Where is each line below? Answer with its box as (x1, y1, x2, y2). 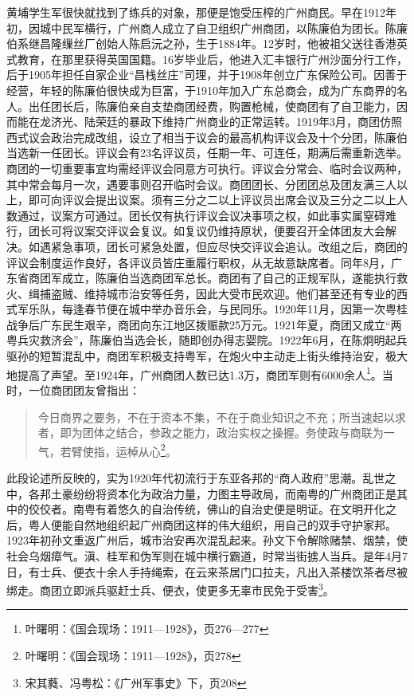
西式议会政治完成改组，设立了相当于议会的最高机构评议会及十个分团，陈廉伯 (6, 128, 408, 145)
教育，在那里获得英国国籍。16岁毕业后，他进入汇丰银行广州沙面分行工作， (17, 50, 408, 67)
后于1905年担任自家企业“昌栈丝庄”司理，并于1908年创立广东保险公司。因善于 (6, 66, 408, 83)
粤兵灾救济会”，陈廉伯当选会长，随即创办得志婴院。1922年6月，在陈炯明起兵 (6, 332, 408, 348)
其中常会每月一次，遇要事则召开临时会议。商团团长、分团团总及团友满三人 (6, 175, 396, 192)
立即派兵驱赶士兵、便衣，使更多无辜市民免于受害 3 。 (61, 580, 334, 598)
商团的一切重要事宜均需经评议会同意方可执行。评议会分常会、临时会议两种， (6, 159, 408, 176)
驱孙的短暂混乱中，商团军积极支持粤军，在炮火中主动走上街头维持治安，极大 (6, 348, 408, 364)
